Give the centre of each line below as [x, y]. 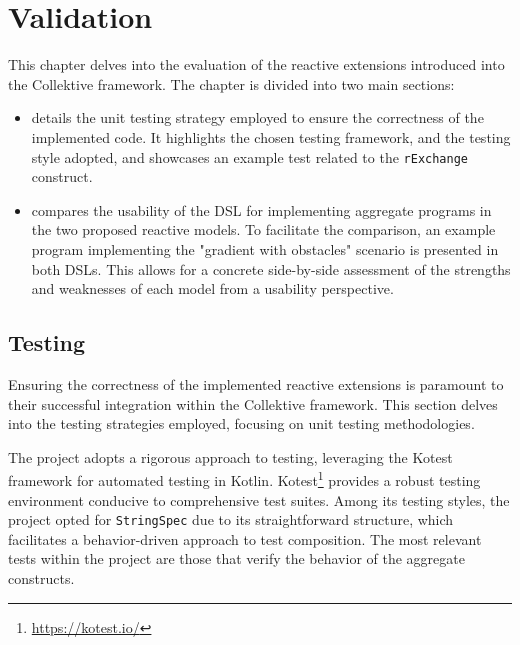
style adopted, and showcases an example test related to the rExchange [249, 156]
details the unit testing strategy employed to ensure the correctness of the [257, 117]
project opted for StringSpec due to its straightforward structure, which [231, 519]
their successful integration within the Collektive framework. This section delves [253, 403]
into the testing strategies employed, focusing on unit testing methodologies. [241, 423]
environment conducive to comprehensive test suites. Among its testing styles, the [259, 499]
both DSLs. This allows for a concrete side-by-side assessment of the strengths [271, 268]
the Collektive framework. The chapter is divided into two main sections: [231, 83]
